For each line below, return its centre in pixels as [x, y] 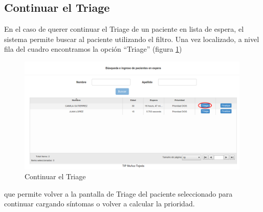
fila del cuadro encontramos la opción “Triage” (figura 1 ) [93, 49]
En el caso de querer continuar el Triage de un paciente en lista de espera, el [124, 29]
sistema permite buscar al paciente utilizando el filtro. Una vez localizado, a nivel [132, 39]
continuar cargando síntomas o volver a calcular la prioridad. [100, 204]
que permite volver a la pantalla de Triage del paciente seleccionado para [118, 193]
